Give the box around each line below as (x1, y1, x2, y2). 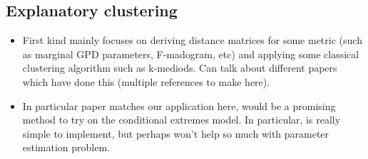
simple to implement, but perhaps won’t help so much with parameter (22, 126, 329, 141)
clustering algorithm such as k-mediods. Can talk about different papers (22, 60, 337, 75)
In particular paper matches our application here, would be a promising (22, 98, 336, 113)
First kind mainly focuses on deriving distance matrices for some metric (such (22, 33, 362, 48)
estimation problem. (22, 140, 111, 155)
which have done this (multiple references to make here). (22, 74, 270, 89)
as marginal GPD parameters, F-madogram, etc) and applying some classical (22, 46, 359, 61)
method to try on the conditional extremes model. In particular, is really (22, 112, 341, 127)
